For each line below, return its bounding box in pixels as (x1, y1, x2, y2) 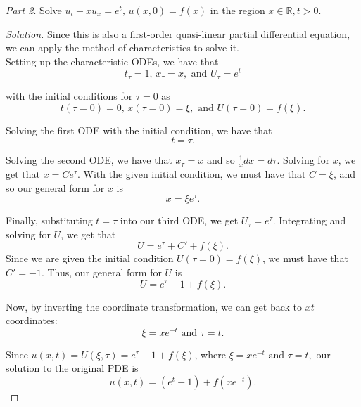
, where (194, 347, 226, 361)
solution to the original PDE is (6, 361, 139, 375)
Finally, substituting (6, 213, 93, 228)
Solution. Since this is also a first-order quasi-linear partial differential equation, (6, 26, 350, 41)
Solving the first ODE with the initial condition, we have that (6, 122, 272, 137)
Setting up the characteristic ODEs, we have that (6, 53, 219, 68)
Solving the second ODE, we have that (6, 153, 172, 167)
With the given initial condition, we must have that (83, 166, 306, 181)
